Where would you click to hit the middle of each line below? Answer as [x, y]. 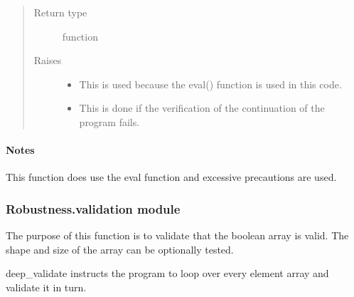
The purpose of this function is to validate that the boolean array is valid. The [177, 235]
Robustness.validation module [93, 208]
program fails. [109, 121]
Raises [48, 60]
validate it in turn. [46, 287]
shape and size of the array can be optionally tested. [120, 249]
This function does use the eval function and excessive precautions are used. [171, 177]
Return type [60, 12]
